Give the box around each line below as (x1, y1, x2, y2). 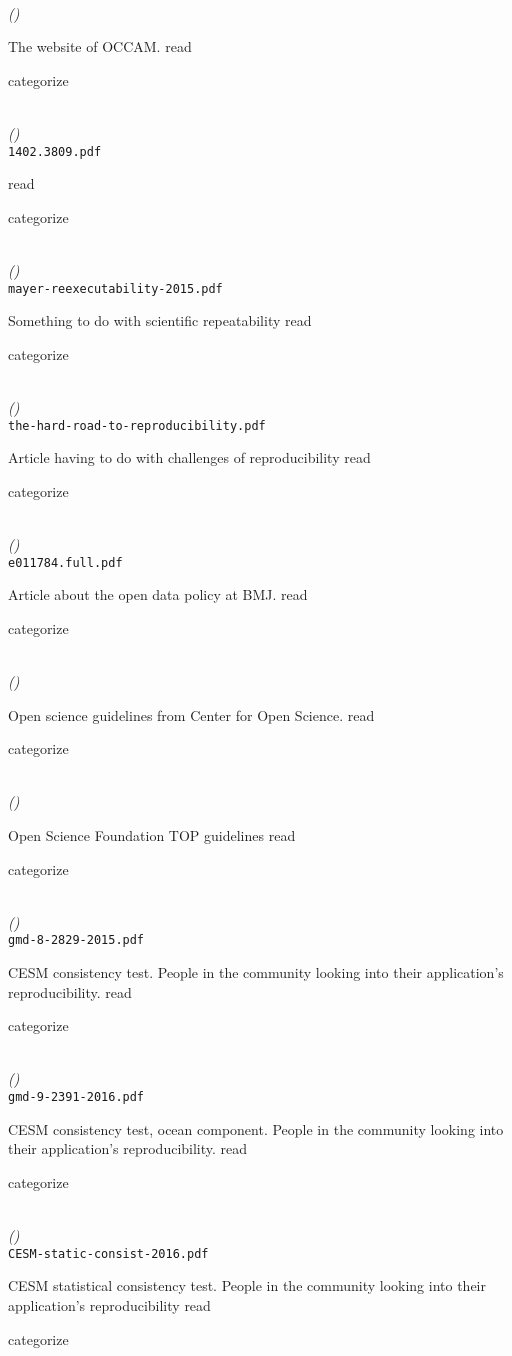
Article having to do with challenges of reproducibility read (8, 447, 371, 468)
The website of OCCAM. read (8, 36, 192, 57)
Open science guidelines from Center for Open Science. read (8, 704, 375, 725)
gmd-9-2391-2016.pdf (8, 1090, 145, 1105)
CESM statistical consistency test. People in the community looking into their (8, 1275, 486, 1296)
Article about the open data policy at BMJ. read (8, 584, 308, 605)
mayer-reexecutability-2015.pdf (8, 281, 223, 296)
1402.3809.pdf (8, 144, 102, 159)
